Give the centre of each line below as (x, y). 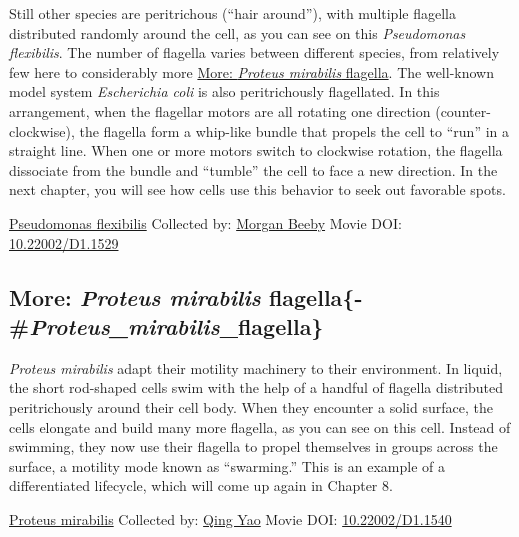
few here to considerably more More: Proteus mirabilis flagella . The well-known (251, 71)
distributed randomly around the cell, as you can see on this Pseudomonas (237, 32)
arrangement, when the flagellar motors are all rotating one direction (220, 110)
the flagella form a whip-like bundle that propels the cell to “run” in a (294, 130)
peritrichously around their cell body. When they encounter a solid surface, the (251, 406)
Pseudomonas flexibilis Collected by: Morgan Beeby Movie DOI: (205, 222)
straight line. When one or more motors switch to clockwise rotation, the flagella (256, 150)
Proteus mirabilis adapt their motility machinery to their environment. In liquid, (256, 367)
